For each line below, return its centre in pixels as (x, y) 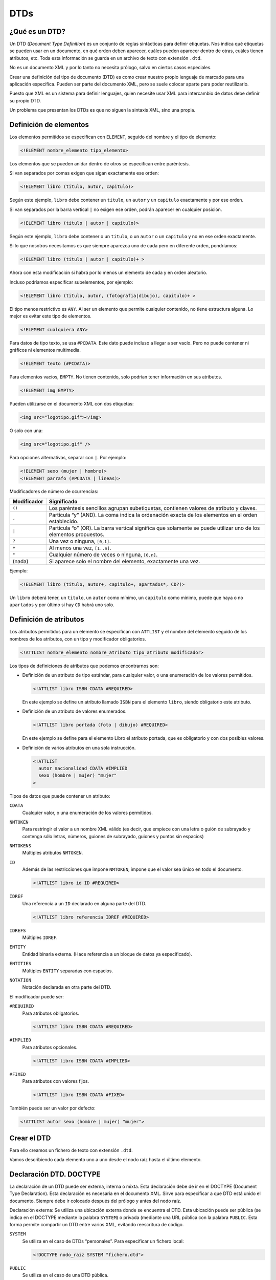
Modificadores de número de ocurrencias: (54, 492)
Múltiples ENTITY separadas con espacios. (68, 971)
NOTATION (20, 980)
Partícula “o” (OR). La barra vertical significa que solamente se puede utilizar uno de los (154, 528)
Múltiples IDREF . (40, 937)
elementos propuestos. (77, 534)
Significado (63, 501)
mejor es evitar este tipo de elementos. (51, 316)
